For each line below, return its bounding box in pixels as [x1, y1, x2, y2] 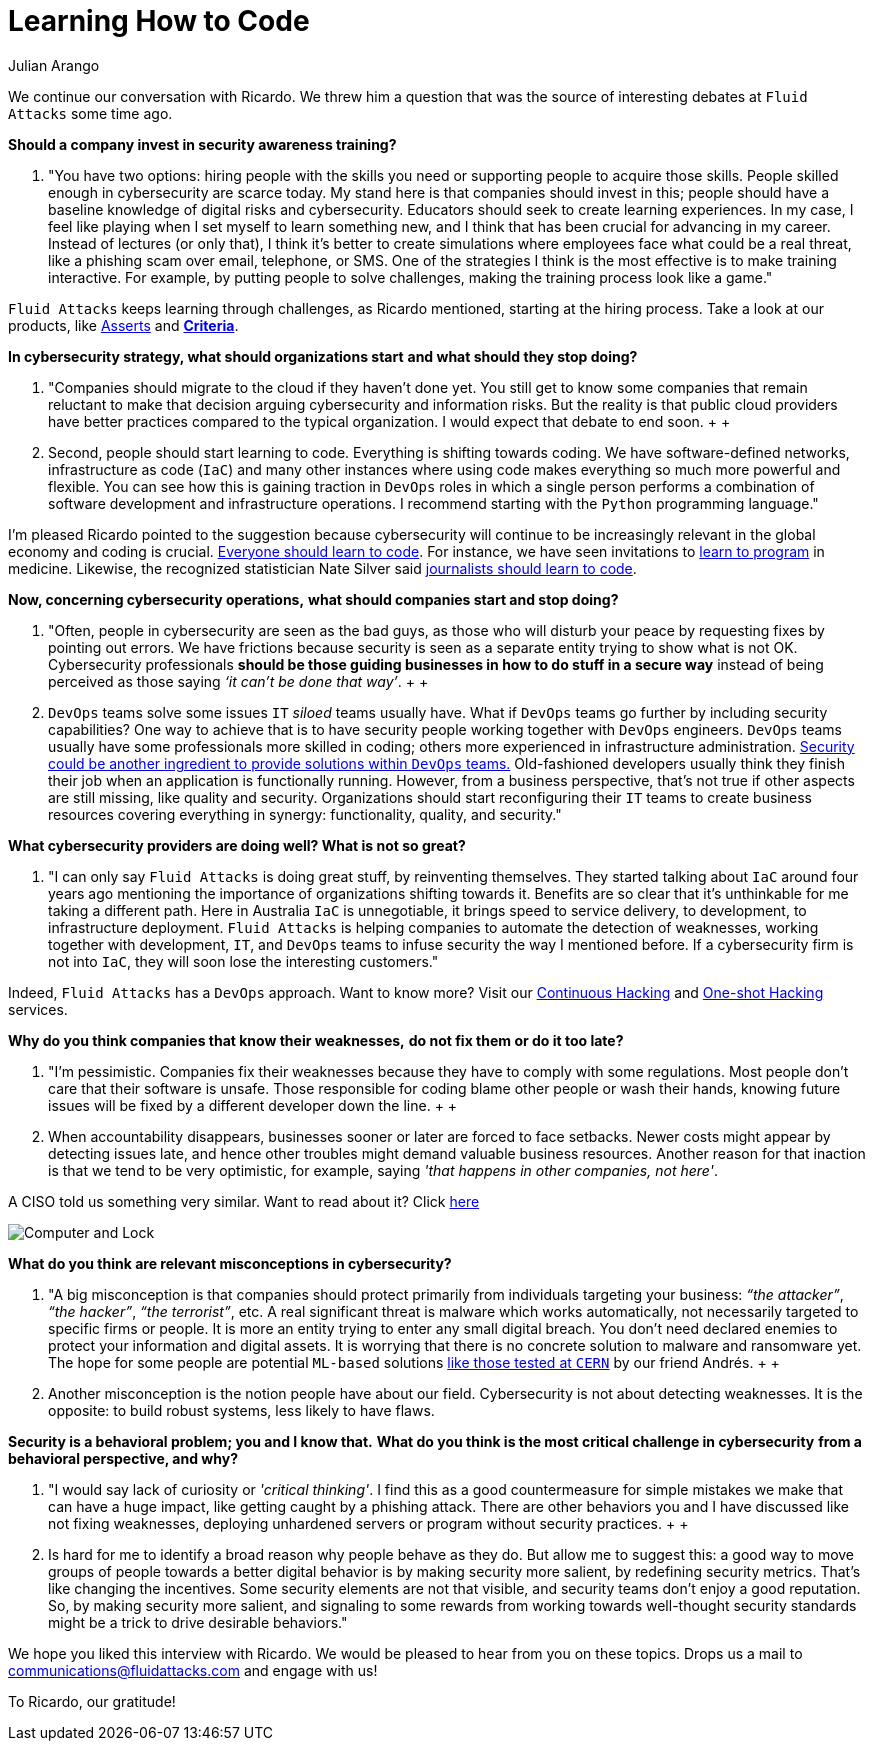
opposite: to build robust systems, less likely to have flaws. [48, 1401, 435, 1419]
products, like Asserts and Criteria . [8, 316, 239, 334]
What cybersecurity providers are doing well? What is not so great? [8, 836, 466, 854]
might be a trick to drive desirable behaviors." [48, 1613, 348, 1631]
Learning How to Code [8, 4, 310, 38]
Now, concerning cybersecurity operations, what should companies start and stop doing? [8, 590, 619, 608]
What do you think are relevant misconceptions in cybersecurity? [8, 1254, 452, 1272]
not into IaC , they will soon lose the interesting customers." [48, 952, 439, 970]
